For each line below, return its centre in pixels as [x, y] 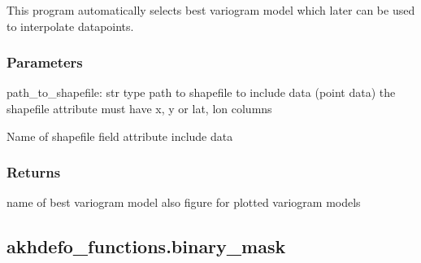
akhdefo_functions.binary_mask [146, 246]
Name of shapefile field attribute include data [120, 136]
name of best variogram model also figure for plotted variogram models [184, 202]
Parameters [45, 62]
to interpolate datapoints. [70, 26]
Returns [34, 172]
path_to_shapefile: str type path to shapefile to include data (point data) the [201, 92]
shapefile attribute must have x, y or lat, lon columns [139, 108]
